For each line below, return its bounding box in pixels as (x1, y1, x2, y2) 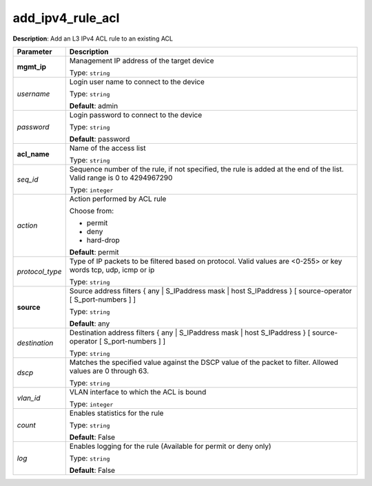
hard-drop (86, 235, 120, 244)
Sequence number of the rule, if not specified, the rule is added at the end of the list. (69, 164, 344, 173)
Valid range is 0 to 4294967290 (69, 173, 173, 182)
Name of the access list (69, 143, 146, 153)
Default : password (69, 134, 130, 144)
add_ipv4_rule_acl (12, 10, 120, 25)
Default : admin (69, 101, 118, 110)
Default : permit (69, 247, 120, 257)
